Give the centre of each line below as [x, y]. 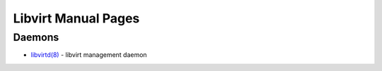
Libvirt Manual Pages [76, 18]
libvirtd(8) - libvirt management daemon [89, 55]
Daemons [36, 37]
